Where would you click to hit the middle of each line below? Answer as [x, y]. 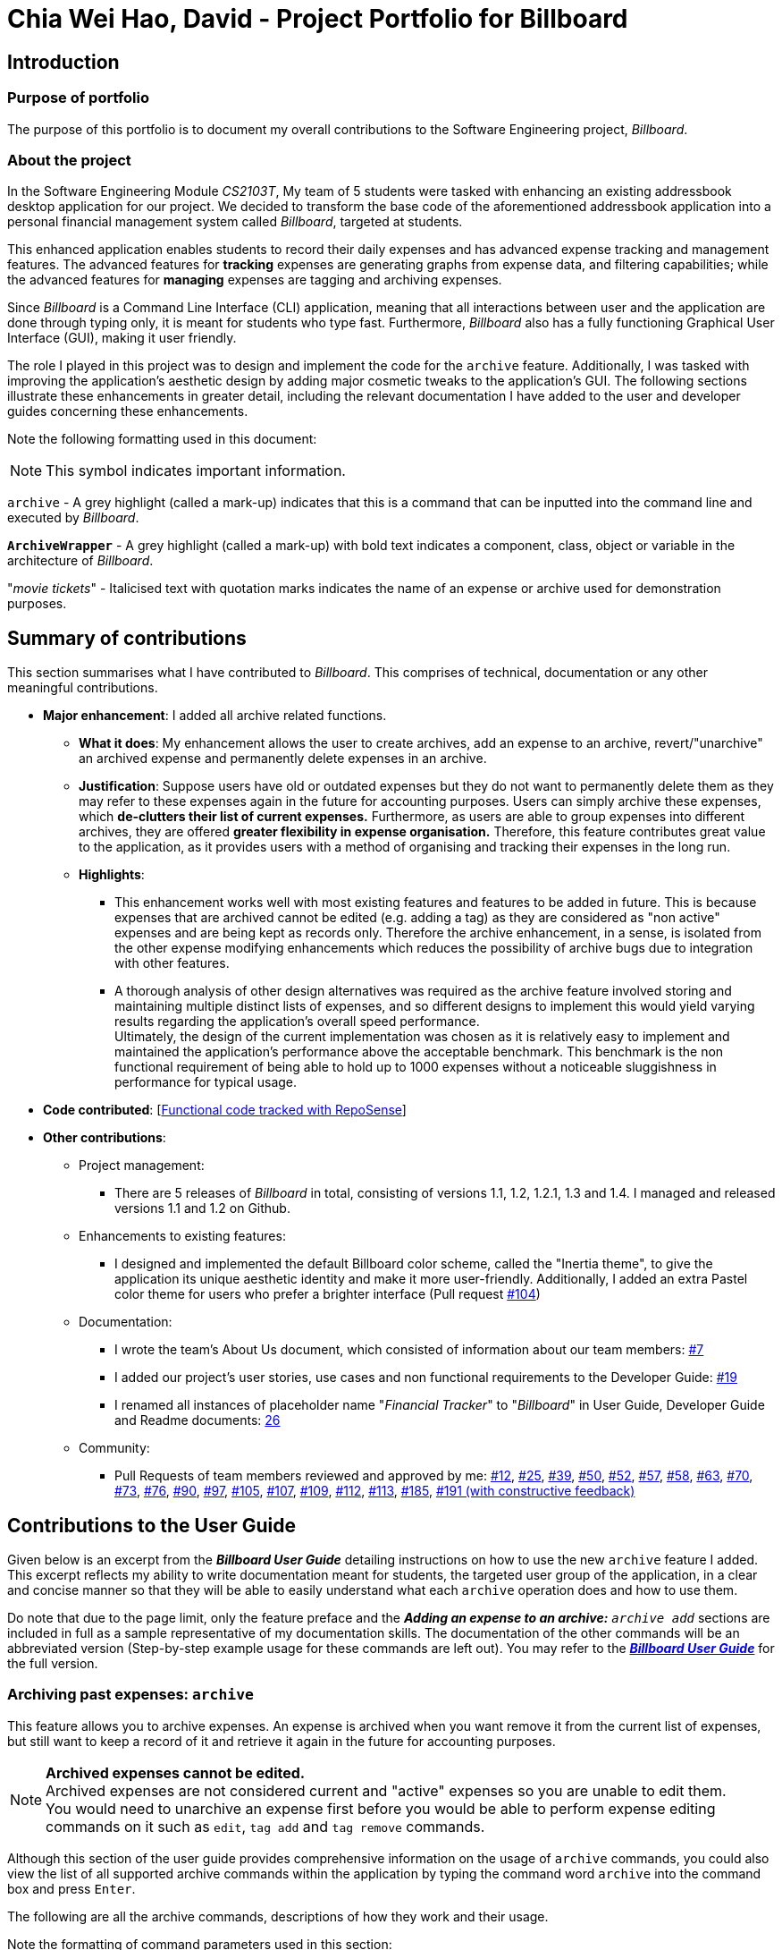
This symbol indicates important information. [196, 471]
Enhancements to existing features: [182, 1236]
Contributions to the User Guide [151, 1525]
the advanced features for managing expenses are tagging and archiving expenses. [255, 280]
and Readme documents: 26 [198, 1420]
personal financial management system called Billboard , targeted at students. [235, 222]
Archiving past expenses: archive [130, 1695]
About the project [69, 160]
